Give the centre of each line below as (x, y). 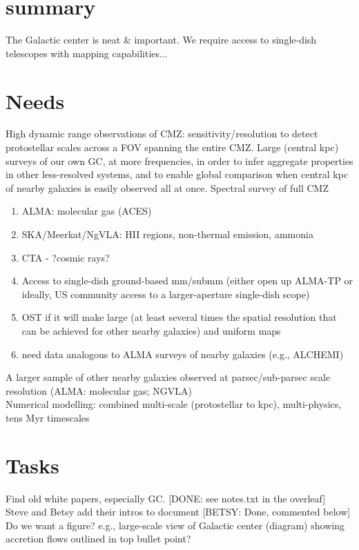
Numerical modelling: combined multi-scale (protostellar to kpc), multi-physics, (174, 404)
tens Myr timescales (48, 417)
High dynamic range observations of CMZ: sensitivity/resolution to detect (162, 134)
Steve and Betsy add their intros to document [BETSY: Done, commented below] (178, 512)
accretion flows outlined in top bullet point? (98, 539)
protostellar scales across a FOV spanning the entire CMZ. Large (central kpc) (172, 147)
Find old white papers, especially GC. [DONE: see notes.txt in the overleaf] (166, 498)
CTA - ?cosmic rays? (66, 257)
